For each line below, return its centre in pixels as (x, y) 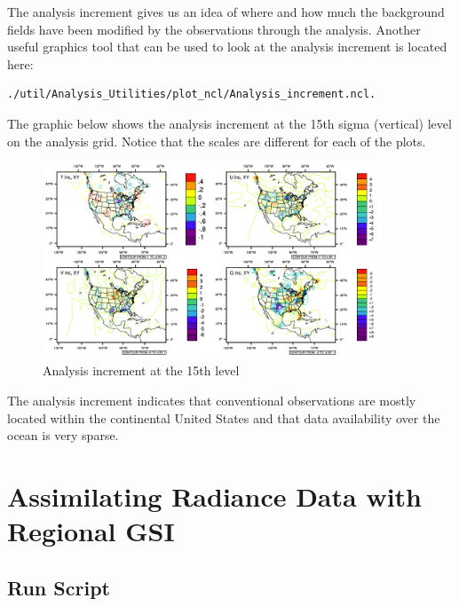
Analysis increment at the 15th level (141, 370)
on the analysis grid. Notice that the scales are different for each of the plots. (217, 141)
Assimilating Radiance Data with (215, 496)
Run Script (59, 587)
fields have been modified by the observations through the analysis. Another (214, 29)
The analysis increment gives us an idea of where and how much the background (226, 12)
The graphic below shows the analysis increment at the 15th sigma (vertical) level (229, 123)
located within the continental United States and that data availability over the (224, 417)
